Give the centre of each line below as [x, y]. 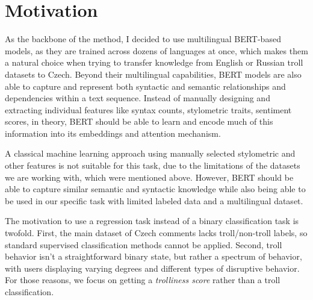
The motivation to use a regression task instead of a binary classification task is [152, 221]
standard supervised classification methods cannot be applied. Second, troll [144, 244]
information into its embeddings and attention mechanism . [113, 133]
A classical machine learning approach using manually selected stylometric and [150, 153]
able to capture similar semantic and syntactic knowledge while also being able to [155, 189]
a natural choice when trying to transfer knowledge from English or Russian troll [154, 62]
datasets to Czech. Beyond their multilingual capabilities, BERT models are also [153, 74]
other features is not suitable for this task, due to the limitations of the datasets [153, 165]
